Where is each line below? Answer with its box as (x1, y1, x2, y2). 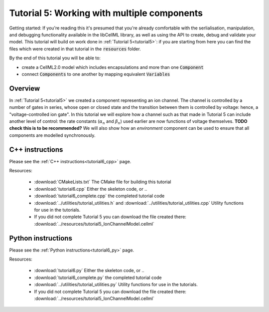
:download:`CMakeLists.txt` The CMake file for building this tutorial (34, 179, 171, 185)
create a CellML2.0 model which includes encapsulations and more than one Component (21, 64, 204, 70)
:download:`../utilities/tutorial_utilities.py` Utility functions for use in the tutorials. (34, 282, 198, 288)
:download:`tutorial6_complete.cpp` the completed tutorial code (34, 193, 165, 199)
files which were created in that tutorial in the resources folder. (9, 45, 141, 52)
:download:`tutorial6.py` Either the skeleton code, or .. (34, 268, 144, 274)
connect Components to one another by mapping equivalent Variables (21, 71, 170, 77)
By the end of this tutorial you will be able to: (9, 55, 101, 61)
